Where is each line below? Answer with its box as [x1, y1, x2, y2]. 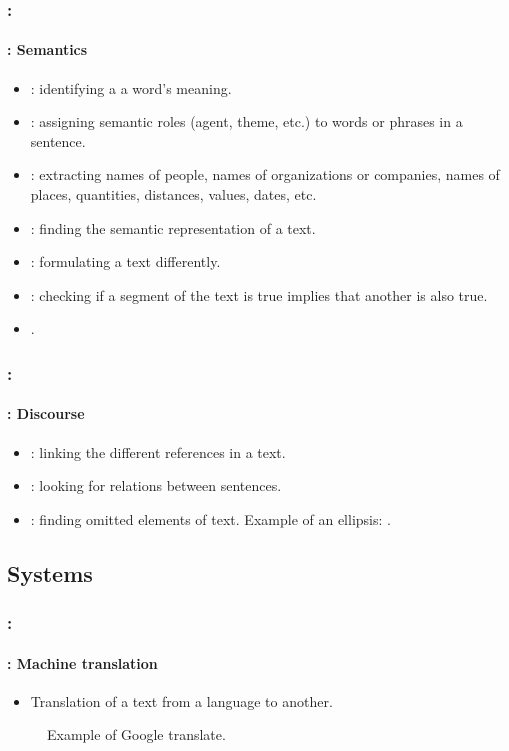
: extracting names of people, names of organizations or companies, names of [30, 164, 500, 185]
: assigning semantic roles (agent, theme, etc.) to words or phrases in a [30, 111, 463, 132]
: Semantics [7, 39, 88, 60]
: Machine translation [7, 652, 158, 673]
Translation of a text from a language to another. [30, 690, 333, 711]
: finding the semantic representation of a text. [30, 217, 316, 238]
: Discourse [7, 403, 85, 424]
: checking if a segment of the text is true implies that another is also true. [30, 284, 488, 305]
